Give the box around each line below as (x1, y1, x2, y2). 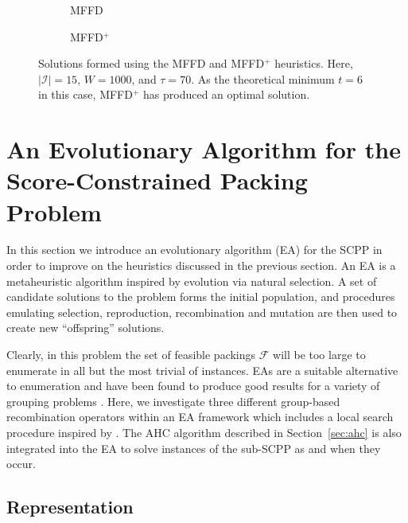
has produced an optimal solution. (143, 86, 310, 103)
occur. (6, 455, 36, 472)
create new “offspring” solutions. (6, 319, 165, 336)
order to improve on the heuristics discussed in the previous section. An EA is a (6, 257, 396, 274)
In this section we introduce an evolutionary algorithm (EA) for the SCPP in (6, 241, 383, 258)
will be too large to (273, 346, 366, 363)
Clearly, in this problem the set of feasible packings (6, 346, 256, 363)
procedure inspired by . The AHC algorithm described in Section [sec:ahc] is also (6, 424, 402, 440)
